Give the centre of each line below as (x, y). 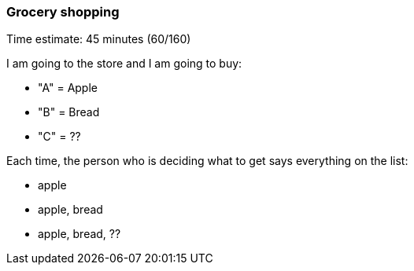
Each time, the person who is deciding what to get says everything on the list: (207, 161)
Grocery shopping (63, 12)
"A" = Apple (68, 88)
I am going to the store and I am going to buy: (124, 64)
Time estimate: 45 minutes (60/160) (99, 39)
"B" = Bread (69, 112)
